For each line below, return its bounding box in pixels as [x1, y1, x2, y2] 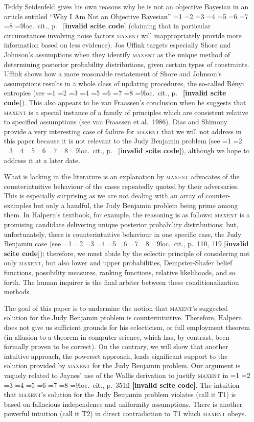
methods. [4, 286, 31, 297]
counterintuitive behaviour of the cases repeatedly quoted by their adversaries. [4, 181, 239, 191]
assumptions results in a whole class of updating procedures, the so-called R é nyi [4, 78, 244, 88]
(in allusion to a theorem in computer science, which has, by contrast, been [4, 331, 230, 342]
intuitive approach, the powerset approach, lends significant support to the [4, 351, 228, 361]
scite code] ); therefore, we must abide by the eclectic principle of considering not [4, 248, 250, 258]
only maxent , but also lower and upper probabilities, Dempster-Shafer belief [4, 258, 232, 268]
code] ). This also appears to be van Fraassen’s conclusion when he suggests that [4, 97, 246, 107]
